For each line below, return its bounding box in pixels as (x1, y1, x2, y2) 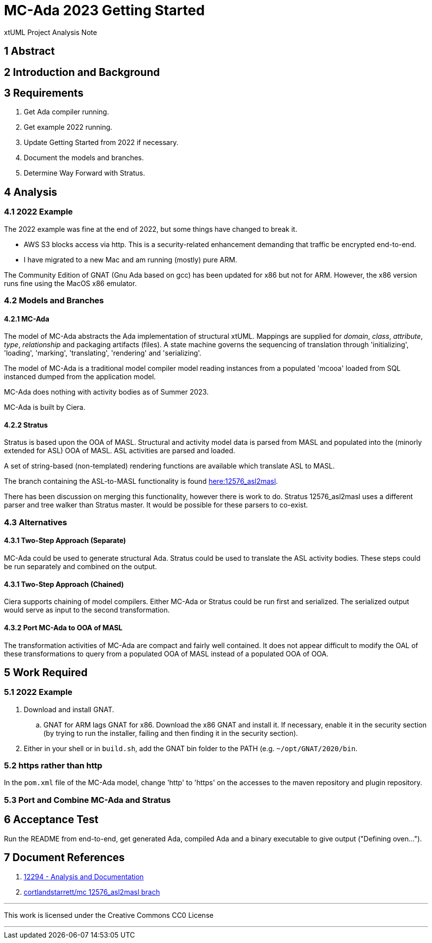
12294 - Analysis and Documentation (24, 872, 144, 881)
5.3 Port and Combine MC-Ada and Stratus (4, 795, 171, 805)
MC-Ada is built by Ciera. (4, 403, 85, 412)
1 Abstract (4, 45, 55, 58)
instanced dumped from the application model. (4, 372, 156, 381)
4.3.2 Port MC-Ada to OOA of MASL (4, 623, 123, 632)
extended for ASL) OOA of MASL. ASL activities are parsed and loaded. (4, 446, 235, 455)
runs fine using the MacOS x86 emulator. (4, 279, 137, 288)
